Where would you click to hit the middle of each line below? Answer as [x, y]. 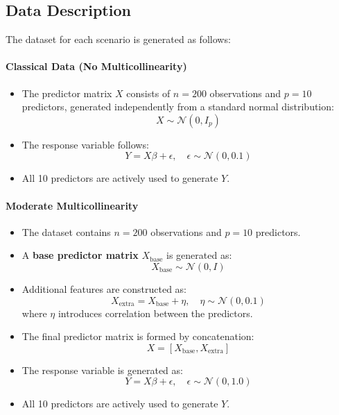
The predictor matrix [67, 93]
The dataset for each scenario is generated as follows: [118, 39]
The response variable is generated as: [102, 370]
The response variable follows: [85, 144]
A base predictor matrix [80, 255]
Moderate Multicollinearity [72, 205]
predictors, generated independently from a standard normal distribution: [178, 107]
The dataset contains [66, 231]
